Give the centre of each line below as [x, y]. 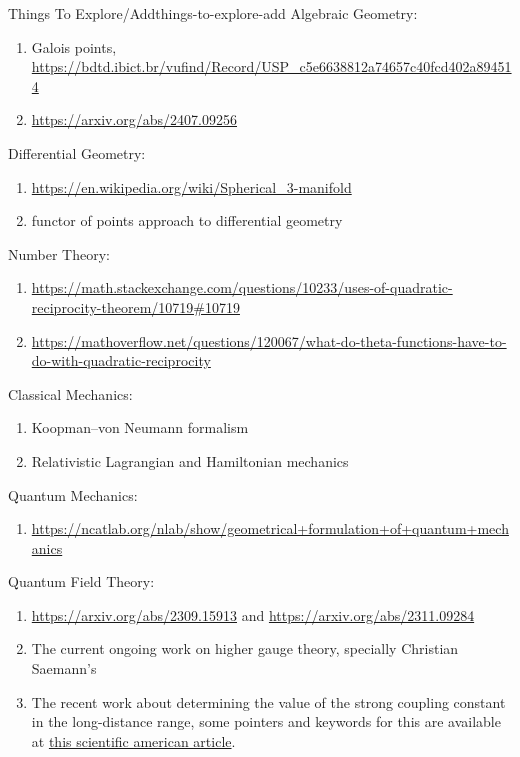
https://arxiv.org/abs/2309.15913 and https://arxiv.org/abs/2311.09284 [253, 614]
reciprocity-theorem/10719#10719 [135, 306]
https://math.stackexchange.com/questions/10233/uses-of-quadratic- [242, 287]
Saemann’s [64, 668]
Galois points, [74, 46]
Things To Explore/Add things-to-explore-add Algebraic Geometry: [213, 13]
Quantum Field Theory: [81, 581]
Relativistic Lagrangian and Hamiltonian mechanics [190, 460]
